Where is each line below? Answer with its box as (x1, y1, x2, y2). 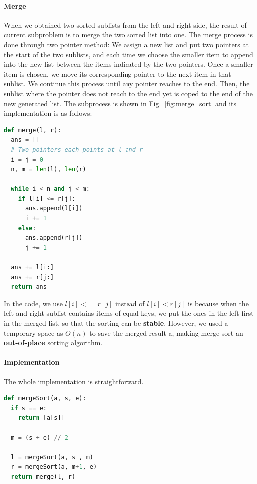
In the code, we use (4, 298, 63, 308)
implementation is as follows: (4, 108, 92, 118)
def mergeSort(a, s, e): (4, 395, 86, 402)
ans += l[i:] (11, 264, 54, 271)
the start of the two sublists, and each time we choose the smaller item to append (4, 49, 253, 59)
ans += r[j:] (11, 273, 54, 281)
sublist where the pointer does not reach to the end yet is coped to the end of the (4, 88, 253, 98)
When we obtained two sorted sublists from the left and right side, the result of (4, 19, 247, 30)
